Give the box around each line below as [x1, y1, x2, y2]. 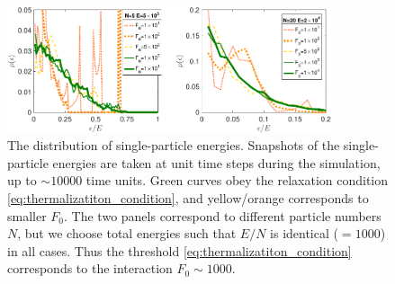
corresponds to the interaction [7, 259, 173, 278]
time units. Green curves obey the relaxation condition [85, 171, 389, 190]
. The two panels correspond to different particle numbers [64, 206, 382, 225]
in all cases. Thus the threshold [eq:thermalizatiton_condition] [7, 241, 352, 260]
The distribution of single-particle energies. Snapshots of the [7, 136, 340, 155]
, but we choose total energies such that [17, 224, 237, 243]
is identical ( [270, 224, 338, 243]
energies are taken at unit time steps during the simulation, [52, 153, 381, 172]
